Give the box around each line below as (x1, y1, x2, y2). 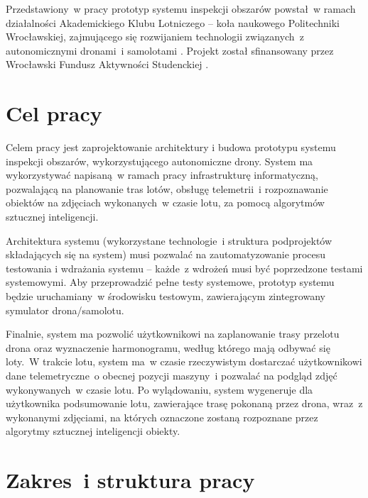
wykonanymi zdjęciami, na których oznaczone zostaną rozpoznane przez (6, 409, 318, 424)
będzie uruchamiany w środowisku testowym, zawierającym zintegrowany (6, 289, 325, 304)
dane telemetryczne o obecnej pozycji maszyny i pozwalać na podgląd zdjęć (6, 368, 337, 382)
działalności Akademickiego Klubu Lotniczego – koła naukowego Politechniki (6, 15, 340, 30)
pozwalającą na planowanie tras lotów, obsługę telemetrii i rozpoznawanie (6, 181, 328, 196)
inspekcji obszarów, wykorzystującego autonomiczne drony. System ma (6, 153, 313, 168)
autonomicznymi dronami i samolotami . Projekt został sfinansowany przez (6, 43, 334, 57)
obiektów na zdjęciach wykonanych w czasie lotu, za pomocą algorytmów (6, 195, 325, 210)
